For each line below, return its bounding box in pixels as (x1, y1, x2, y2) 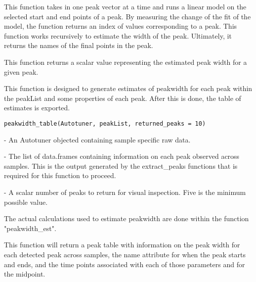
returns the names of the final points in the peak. (4, 40, 153, 50)
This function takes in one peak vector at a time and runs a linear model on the (4, 1, 247, 11)
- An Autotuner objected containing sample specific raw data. (4, 134, 191, 144)
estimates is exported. (4, 102, 70, 113)
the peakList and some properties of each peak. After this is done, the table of (4, 93, 241, 103)
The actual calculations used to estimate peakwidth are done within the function (4, 213, 249, 224)
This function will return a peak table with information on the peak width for (4, 239, 240, 250)
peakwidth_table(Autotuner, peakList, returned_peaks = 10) (4, 120, 206, 127)
